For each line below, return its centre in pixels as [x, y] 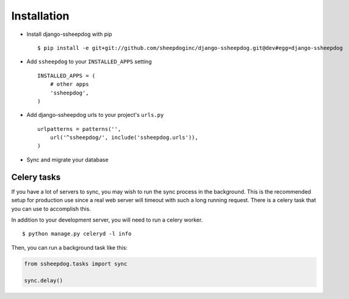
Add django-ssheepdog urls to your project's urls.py [95, 115]
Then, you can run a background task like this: [70, 247]
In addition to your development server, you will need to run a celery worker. [107, 220]
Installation [40, 16]
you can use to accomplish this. [51, 209]
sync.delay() [44, 281]
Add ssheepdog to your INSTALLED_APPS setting [89, 62]
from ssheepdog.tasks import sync [76, 264]
